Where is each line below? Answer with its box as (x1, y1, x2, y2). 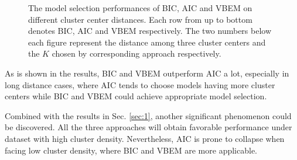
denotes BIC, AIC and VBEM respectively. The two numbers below (28, 25, 272, 37)
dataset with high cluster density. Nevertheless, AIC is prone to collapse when (5, 132, 285, 144)
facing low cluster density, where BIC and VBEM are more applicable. (5, 144, 257, 156)
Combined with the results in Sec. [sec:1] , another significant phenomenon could (5, 109, 292, 121)
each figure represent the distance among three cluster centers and (28, 36, 266, 48)
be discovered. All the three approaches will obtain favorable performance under (5, 121, 292, 133)
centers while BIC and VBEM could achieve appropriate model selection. (5, 90, 267, 102)
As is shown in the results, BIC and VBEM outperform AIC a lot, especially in (5, 67, 289, 79)
